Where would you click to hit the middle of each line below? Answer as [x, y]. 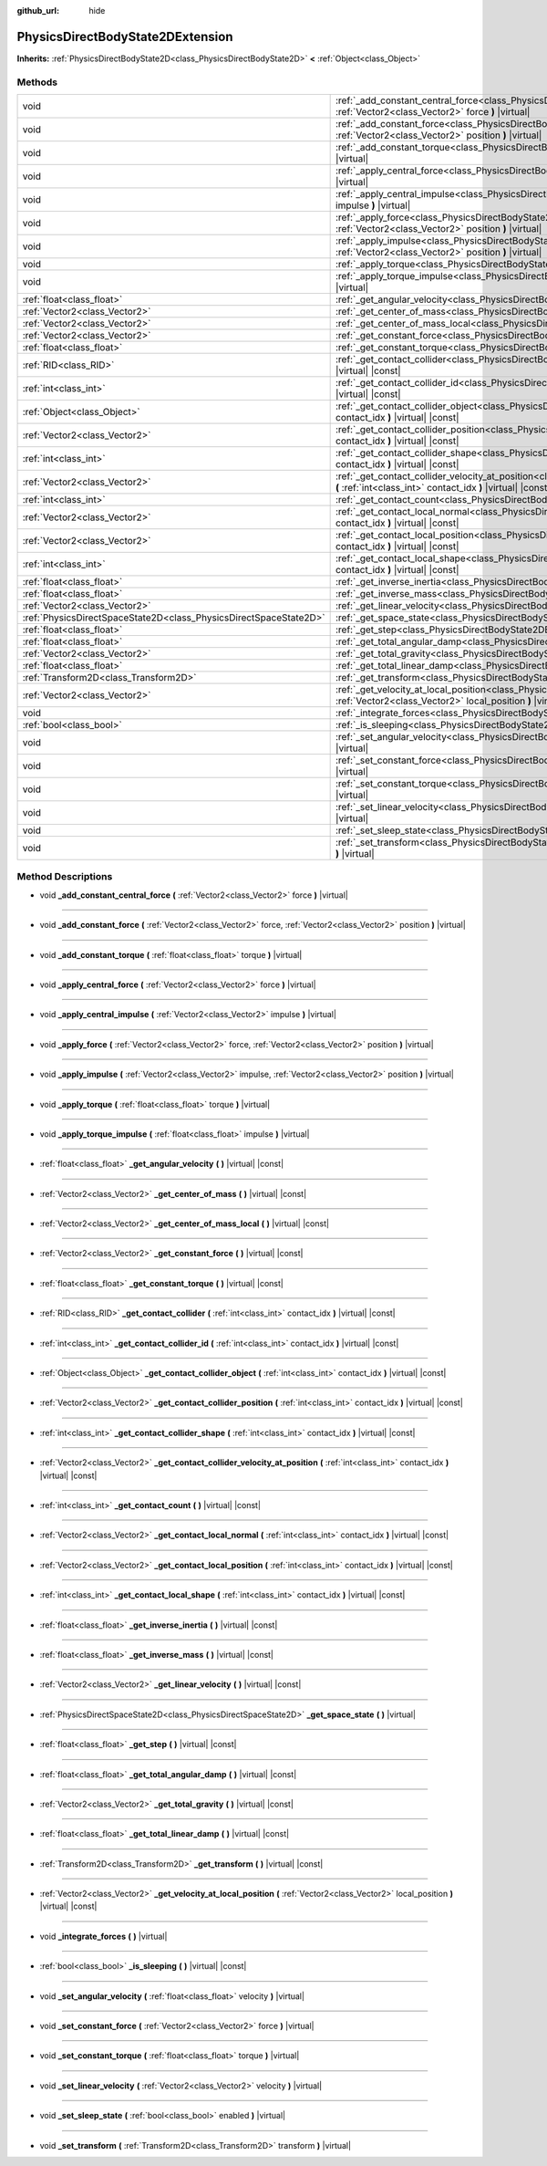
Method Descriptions [65, 877]
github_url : [38, 10]
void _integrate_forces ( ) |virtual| [103, 1936]
